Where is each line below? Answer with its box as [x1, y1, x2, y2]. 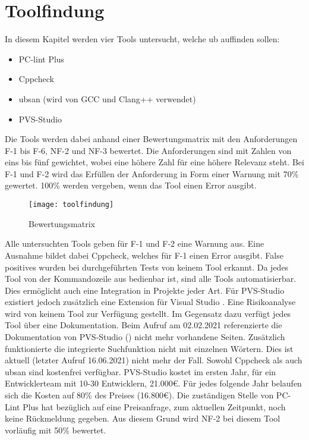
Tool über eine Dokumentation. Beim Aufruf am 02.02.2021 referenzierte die [5, 319, 282, 331]
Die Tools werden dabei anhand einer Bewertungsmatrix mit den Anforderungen [5, 133, 298, 145]
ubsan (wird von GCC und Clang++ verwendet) [18, 92, 196, 105]
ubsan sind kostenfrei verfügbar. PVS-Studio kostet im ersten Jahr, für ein [5, 365, 276, 378]
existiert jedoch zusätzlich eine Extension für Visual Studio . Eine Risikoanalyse [5, 296, 296, 308]
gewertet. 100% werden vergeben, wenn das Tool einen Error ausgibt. [5, 179, 257, 191]
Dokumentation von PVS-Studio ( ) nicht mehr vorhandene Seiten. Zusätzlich [5, 331, 285, 343]
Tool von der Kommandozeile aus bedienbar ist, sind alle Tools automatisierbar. [5, 272, 297, 285]
